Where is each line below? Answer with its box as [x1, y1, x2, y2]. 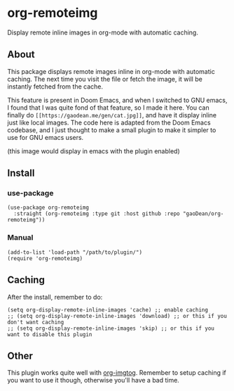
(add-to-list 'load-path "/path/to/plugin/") [7, 248, 142, 256]
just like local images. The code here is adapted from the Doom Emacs [7, 118, 212, 127]
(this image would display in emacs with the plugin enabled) [7, 146, 180, 155]
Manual [7, 233, 34, 243]
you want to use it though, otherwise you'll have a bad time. [7, 376, 180, 385]
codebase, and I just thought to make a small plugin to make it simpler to [7, 125, 216, 134]
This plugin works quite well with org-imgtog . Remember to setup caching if [7, 368, 226, 377]
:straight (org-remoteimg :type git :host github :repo [13, 210, 180, 217]
